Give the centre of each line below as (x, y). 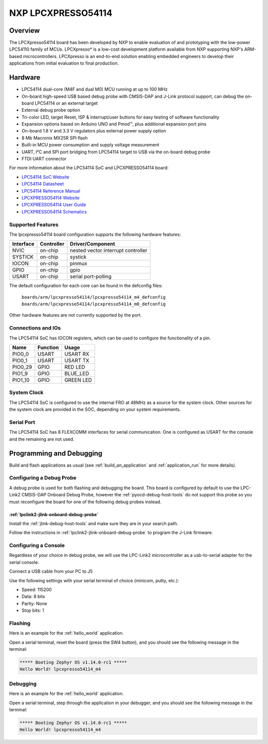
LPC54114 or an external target (66, 103)
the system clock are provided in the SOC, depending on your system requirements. (95, 409)
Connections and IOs (35, 328)
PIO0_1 (20, 361)
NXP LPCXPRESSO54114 (61, 13)
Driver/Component (92, 244)
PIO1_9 (20, 374)
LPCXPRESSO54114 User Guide (54, 205)
